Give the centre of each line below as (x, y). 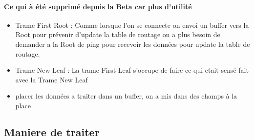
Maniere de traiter (52, 131)
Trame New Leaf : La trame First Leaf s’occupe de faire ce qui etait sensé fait (132, 70)
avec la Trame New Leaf (52, 79)
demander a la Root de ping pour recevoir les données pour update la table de (133, 44)
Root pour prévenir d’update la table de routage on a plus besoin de (118, 34)
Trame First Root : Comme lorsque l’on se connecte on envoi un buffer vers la (132, 25)
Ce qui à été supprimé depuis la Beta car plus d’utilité (98, 6)
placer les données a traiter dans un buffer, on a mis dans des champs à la (126, 96)
